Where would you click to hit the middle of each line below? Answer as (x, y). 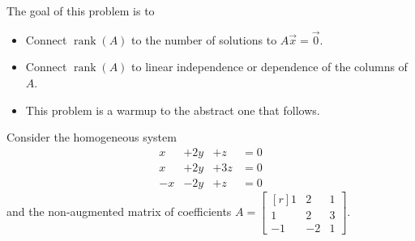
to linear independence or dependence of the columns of (270, 67)
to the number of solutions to (204, 39)
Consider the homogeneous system (92, 137)
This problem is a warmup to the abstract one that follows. (173, 110)
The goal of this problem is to (81, 11)
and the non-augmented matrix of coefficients (119, 211)
